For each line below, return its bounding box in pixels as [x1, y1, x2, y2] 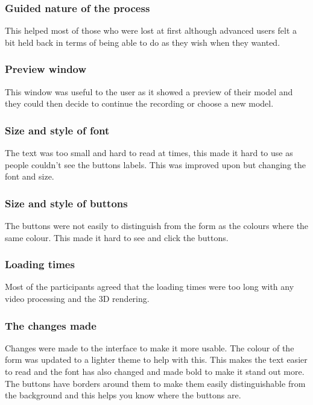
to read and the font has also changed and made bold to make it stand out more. [5, 365, 305, 378]
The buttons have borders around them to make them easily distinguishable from [5, 377, 306, 389]
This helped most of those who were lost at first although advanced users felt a [5, 24, 297, 37]
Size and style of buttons [5, 195, 128, 210]
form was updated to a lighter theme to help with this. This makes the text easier [5, 353, 308, 366]
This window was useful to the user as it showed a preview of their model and [5, 85, 293, 98]
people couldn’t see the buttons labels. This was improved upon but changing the [5, 158, 306, 171]
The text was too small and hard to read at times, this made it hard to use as [5, 146, 293, 159]
